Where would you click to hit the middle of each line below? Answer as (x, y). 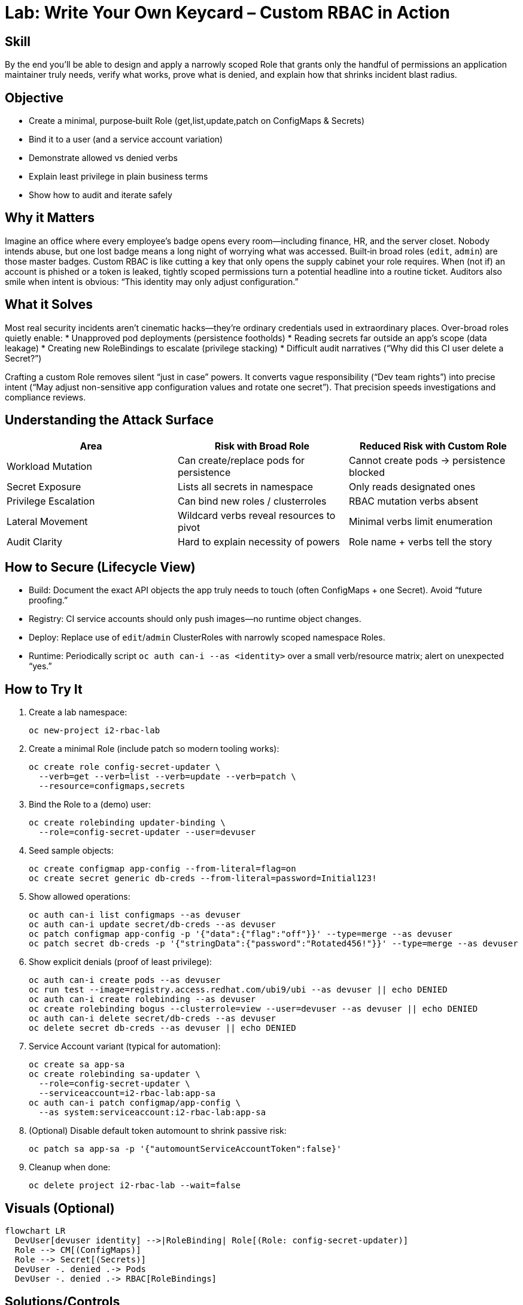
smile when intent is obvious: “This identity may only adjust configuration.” (152, 281)
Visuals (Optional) (60, 1208)
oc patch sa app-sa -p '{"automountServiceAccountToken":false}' (185, 1149)
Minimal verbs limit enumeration (421, 521)
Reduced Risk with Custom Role (433, 446)
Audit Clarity (35, 541)
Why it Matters (50, 218)
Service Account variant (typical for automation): (125, 1046)
